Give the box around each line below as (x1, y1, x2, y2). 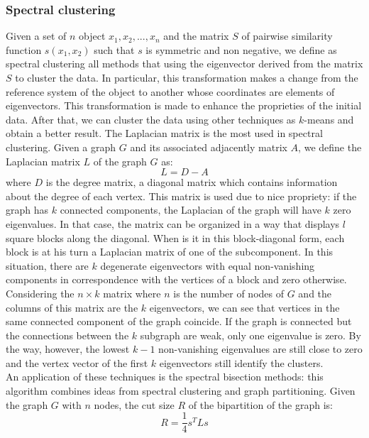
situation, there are (6, 258, 89, 273)
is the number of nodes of (173, 285, 285, 300)
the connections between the (6, 327, 129, 342)
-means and (304, 111, 354, 126)
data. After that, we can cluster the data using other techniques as (6, 111, 296, 126)
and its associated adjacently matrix (130, 139, 287, 154)
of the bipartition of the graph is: (188, 397, 333, 412)
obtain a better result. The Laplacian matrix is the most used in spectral (6, 126, 323, 141)
